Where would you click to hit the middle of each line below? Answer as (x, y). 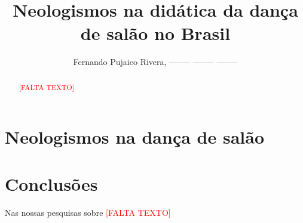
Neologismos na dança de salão (135, 137)
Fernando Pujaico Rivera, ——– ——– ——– (155, 62)
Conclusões (51, 183)
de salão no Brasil (155, 33)
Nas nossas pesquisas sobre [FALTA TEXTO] (88, 212)
